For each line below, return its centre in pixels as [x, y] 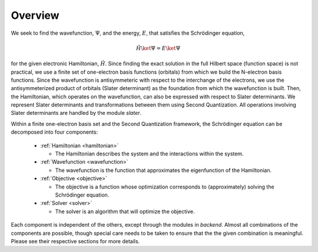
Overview [35, 15]
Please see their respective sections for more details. [75, 241]
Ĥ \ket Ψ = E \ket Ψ [158, 48]
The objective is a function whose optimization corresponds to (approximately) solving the [165, 187]
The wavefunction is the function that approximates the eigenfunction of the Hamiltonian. [163, 170]
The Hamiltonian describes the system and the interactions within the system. [149, 154]
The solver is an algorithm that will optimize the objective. [125, 211]
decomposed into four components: [54, 132]
